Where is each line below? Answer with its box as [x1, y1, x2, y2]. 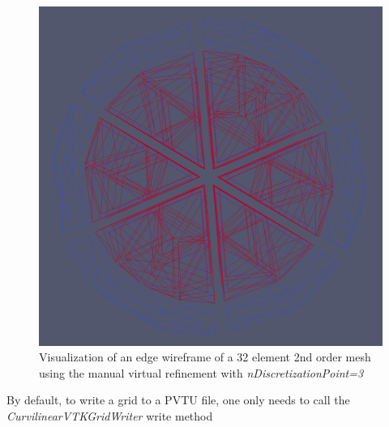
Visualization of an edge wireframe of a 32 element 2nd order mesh [39, 348, 371, 365]
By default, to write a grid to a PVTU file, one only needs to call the [6, 391, 350, 408]
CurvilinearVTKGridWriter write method [6, 407, 213, 424]
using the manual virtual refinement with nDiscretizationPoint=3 [39, 364, 364, 381]
